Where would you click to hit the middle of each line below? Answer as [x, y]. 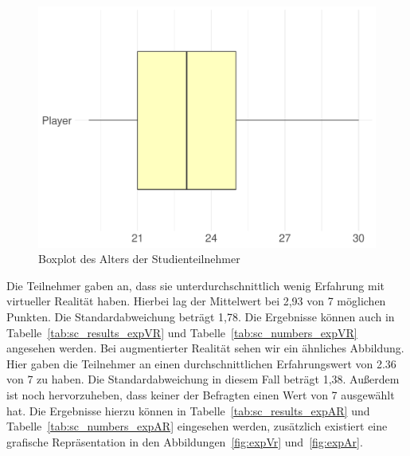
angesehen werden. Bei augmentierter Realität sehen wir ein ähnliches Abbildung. [205, 348]
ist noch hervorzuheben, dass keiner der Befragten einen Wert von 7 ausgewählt [201, 395]
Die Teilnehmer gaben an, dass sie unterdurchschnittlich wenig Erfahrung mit [195, 285]
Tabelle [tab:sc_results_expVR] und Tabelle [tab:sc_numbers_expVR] [182, 332]
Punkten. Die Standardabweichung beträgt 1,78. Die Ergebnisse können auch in [201, 317]
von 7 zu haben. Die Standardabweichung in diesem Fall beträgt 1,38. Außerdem [203, 379]
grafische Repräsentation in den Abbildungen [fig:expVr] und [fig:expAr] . [185, 441]
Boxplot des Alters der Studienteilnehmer [139, 259]
